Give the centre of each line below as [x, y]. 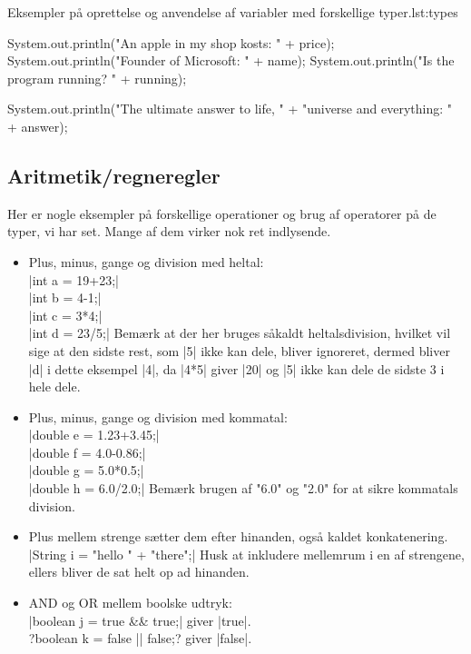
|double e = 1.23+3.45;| [94, 435]
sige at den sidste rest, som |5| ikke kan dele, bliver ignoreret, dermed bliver [239, 350]
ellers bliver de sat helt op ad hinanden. [139, 572]
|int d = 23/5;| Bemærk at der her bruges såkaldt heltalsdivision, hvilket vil [240, 333]
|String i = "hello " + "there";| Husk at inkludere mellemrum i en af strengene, [246, 554]
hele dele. [54, 386]
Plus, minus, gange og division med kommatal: [158, 416]
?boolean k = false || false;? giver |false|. [140, 638]
